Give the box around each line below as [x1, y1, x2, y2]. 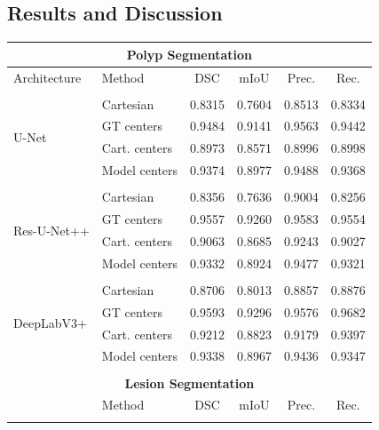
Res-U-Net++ [13, 220, 90, 239]
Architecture [13, 68, 82, 86]
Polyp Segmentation [126, 44, 253, 63]
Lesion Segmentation [124, 373, 255, 392]
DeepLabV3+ [13, 314, 87, 332]
